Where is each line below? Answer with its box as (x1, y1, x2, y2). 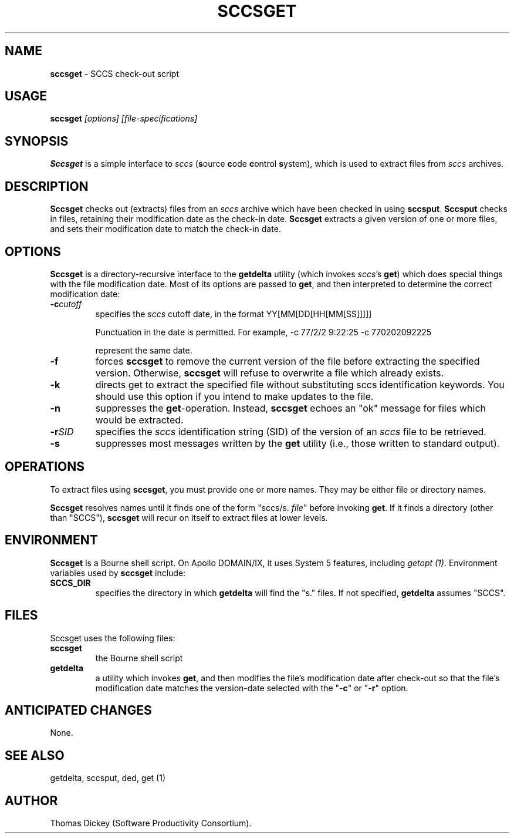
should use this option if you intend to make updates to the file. (95, 390, 374, 402)
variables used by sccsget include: (50, 567, 186, 578)
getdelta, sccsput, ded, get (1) (50, 773, 166, 783)
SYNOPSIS (5, 133, 69, 149)
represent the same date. (95, 345, 192, 355)
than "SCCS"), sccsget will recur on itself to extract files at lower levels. (50, 512, 328, 523)
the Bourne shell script (95, 652, 183, 663)
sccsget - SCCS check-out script (50, 68, 179, 79)
